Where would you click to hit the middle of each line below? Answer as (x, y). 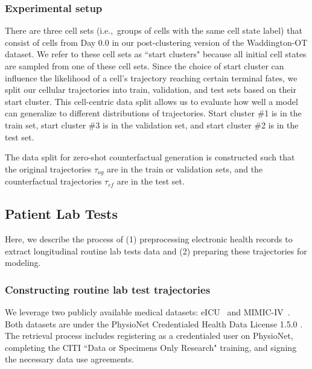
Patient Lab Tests (61, 214)
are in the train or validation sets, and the (185, 169)
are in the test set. (151, 181)
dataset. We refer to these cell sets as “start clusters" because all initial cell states (156, 54)
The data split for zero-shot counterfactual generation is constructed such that (150, 157)
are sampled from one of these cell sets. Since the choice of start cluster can (145, 66)
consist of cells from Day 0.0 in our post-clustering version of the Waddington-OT (156, 42)
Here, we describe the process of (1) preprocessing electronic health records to (149, 239)
